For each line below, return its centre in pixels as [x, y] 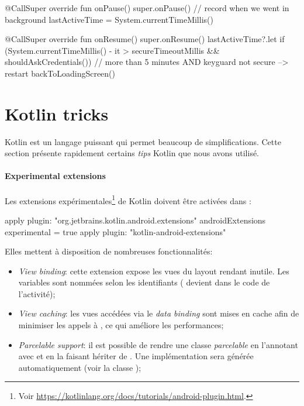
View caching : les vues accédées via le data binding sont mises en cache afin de [159, 313]
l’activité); [37, 293]
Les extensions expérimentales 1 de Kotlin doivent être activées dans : [128, 199]
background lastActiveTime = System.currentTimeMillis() [109, 19]
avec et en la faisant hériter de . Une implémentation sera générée [136, 356]
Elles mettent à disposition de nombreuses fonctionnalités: [109, 251]
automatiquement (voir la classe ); [80, 367]
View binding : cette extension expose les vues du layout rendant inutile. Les [154, 271]
